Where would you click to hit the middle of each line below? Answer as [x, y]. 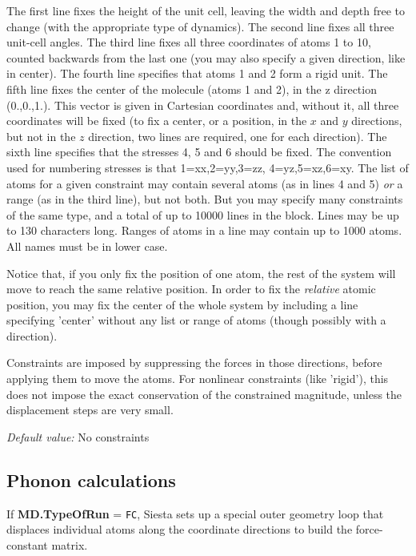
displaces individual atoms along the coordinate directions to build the [180, 529]
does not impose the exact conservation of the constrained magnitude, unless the [204, 394]
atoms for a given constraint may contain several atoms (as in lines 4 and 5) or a [205, 183]
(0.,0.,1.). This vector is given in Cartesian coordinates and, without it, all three [203, 105]
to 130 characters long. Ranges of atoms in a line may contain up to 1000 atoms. [204, 230]
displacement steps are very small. [90, 410]
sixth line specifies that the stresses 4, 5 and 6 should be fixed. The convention [199, 152]
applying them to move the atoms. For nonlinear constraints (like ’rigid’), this [198, 379]
